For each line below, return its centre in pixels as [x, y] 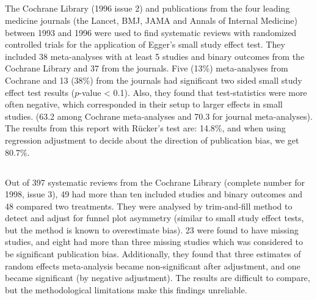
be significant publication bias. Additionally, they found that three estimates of [153, 254]
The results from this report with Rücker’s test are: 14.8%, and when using [145, 128]
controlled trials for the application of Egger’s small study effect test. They [145, 44]
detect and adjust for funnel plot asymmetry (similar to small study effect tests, [155, 218]
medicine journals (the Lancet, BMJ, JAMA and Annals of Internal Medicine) [151, 20]
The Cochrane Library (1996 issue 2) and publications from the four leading [148, 8]
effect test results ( [40, 92]
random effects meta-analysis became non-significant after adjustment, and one [153, 265]
